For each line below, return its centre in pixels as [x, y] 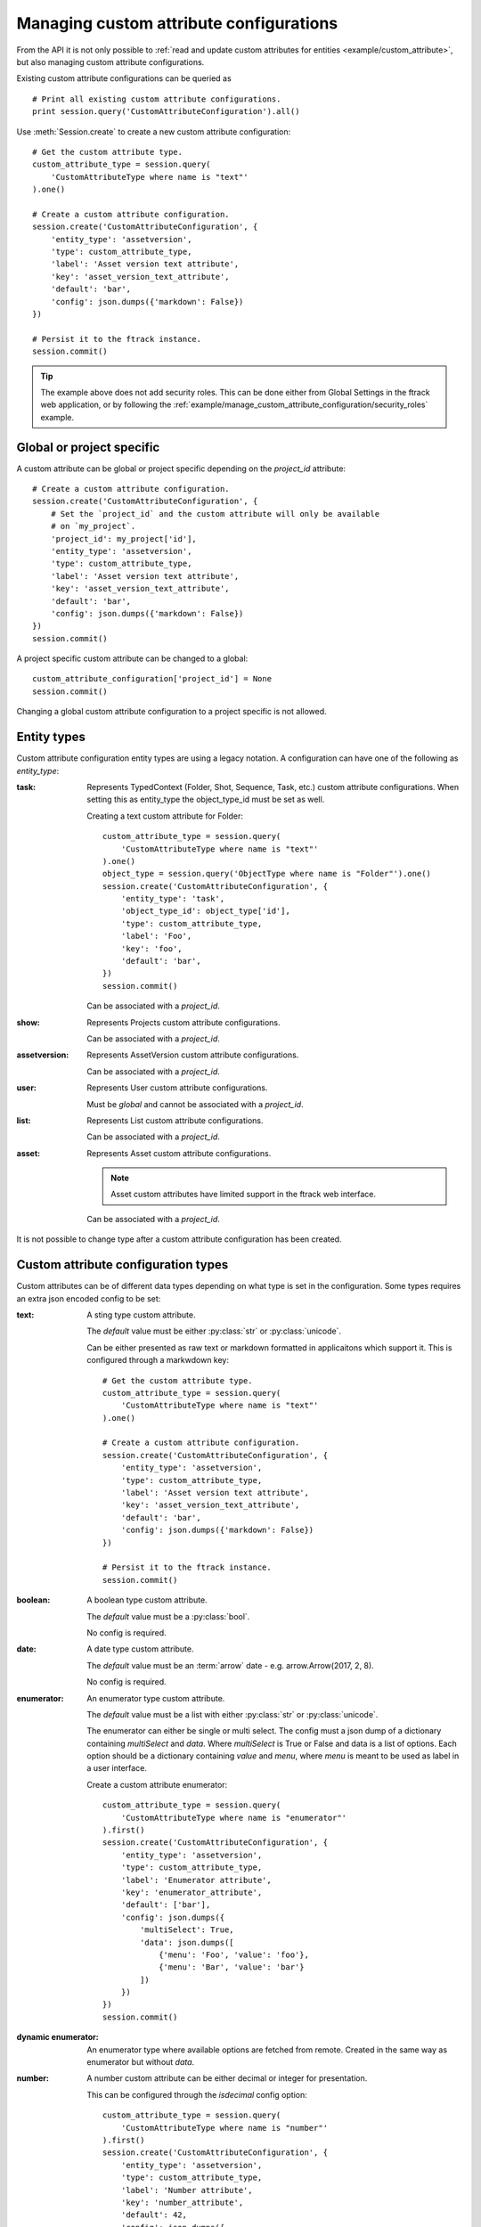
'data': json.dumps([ [187, 1942]
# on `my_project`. [93, 526]
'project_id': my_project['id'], [124, 538]
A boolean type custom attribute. [147, 1600]
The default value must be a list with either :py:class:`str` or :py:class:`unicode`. [232, 1714]
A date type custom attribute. [140, 1649]
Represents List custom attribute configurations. [175, 1120]
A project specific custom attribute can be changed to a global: [132, 658]
